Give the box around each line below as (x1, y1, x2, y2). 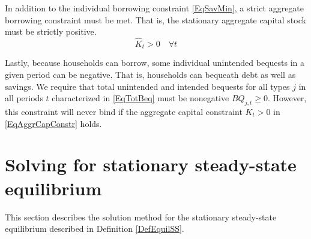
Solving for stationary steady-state (5, 152, 297, 177)
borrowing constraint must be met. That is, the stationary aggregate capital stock (5, 13, 306, 26)
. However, (268, 92, 307, 104)
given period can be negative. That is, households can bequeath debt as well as (5, 68, 296, 81)
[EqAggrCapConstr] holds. (5, 117, 102, 129)
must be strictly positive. (5, 25, 97, 38)
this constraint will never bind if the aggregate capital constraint (5, 105, 243, 118)
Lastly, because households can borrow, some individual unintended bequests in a (5, 56, 305, 69)
